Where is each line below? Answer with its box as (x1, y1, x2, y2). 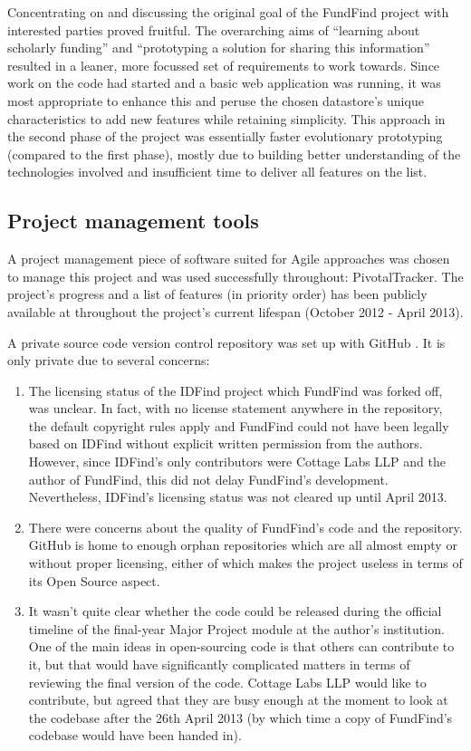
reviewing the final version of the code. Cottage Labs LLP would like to (28, 672, 427, 691)
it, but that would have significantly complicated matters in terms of (28, 655, 410, 674)
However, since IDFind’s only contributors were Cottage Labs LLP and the (28, 452, 446, 471)
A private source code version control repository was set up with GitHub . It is (7, 332, 446, 351)
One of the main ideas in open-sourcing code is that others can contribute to (28, 637, 455, 656)
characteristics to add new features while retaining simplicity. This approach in (7, 109, 446, 128)
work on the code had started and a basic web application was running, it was (7, 73, 441, 92)
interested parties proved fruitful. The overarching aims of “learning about (7, 20, 420, 39)
